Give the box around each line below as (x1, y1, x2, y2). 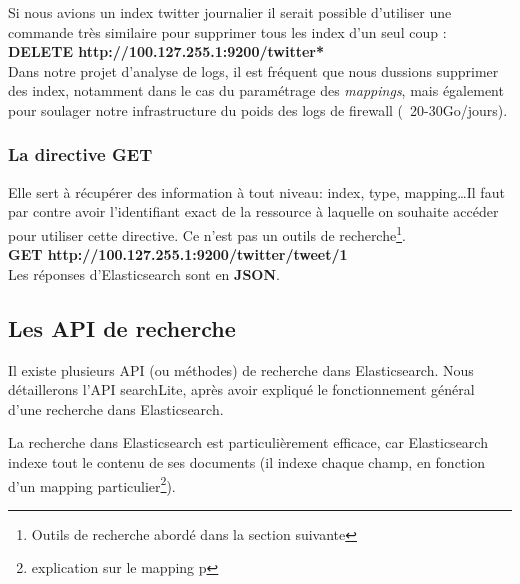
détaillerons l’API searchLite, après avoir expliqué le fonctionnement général (8, 379, 475, 400)
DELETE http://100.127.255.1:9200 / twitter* (8, 41, 325, 62)
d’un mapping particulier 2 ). (8, 472, 176, 496)
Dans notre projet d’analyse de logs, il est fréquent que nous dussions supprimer (8, 60, 499, 81)
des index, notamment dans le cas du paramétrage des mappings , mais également (8, 80, 504, 101)
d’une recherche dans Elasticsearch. (8, 398, 224, 419)
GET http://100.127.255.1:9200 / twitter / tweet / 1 (8, 244, 348, 265)
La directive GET (8, 142, 153, 167)
